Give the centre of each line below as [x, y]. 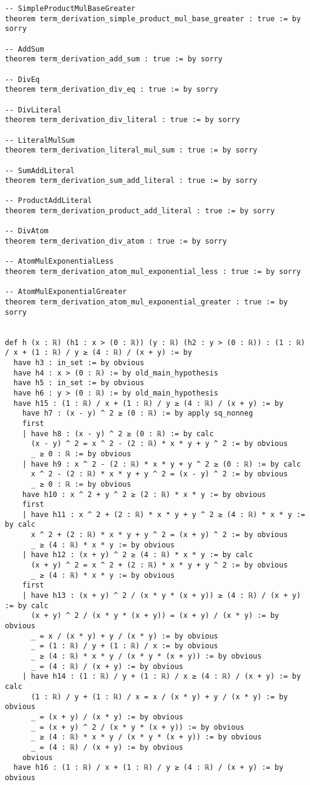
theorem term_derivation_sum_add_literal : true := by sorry [131, 181]
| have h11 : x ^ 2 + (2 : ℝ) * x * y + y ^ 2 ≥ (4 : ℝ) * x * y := [164, 514]
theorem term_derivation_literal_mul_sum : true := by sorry [131, 150]
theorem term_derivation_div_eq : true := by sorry [112, 90]
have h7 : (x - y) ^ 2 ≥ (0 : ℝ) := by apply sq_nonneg [138, 413]
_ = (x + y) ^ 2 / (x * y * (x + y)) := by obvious [137, 727]
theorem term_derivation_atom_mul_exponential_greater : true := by [146, 302]
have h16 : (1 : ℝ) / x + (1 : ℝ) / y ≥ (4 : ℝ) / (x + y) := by [149, 768]
